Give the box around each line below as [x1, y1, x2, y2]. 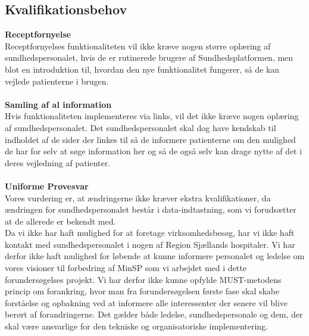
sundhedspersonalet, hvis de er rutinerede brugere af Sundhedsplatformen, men [5, 51, 294, 64]
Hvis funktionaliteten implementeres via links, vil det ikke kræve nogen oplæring [5, 110, 299, 122]
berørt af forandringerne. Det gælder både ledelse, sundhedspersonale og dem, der [5, 308, 303, 321]
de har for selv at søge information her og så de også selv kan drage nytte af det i [5, 145, 302, 157]
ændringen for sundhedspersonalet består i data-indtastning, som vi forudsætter [5, 203, 296, 216]
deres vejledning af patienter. [5, 156, 111, 169]
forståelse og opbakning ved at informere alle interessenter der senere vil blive [5, 296, 288, 309]
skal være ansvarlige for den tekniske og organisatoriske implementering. [5, 320, 268, 332]
